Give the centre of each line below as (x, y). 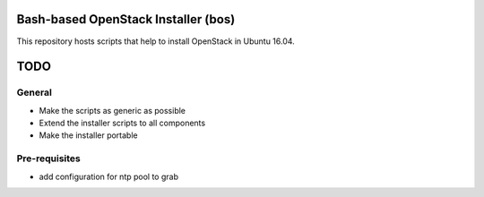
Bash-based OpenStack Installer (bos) (126, 19)
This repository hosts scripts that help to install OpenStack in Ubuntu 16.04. (156, 41)
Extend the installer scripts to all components (122, 123)
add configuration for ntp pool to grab (109, 176)
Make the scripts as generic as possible (112, 110)
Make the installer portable (88, 135)
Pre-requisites (48, 158)
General (35, 92)
